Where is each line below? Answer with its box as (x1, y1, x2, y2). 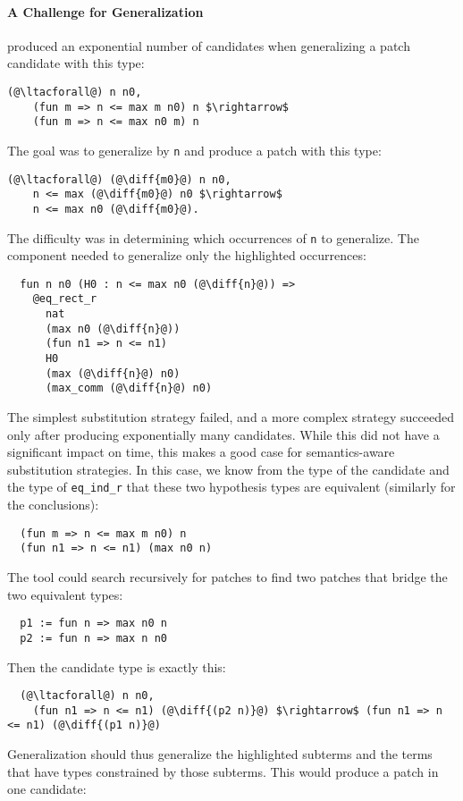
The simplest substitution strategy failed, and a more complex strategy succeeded (7, 408, 454, 426)
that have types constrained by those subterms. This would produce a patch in (7, 762, 439, 780)
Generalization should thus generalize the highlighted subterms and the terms (7, 745, 433, 763)
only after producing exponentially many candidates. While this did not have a (7, 425, 440, 443)
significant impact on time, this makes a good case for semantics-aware (7, 443, 395, 461)
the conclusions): (7, 495, 99, 514)
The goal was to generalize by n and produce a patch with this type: (7, 140, 382, 159)
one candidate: (7, 780, 87, 798)
